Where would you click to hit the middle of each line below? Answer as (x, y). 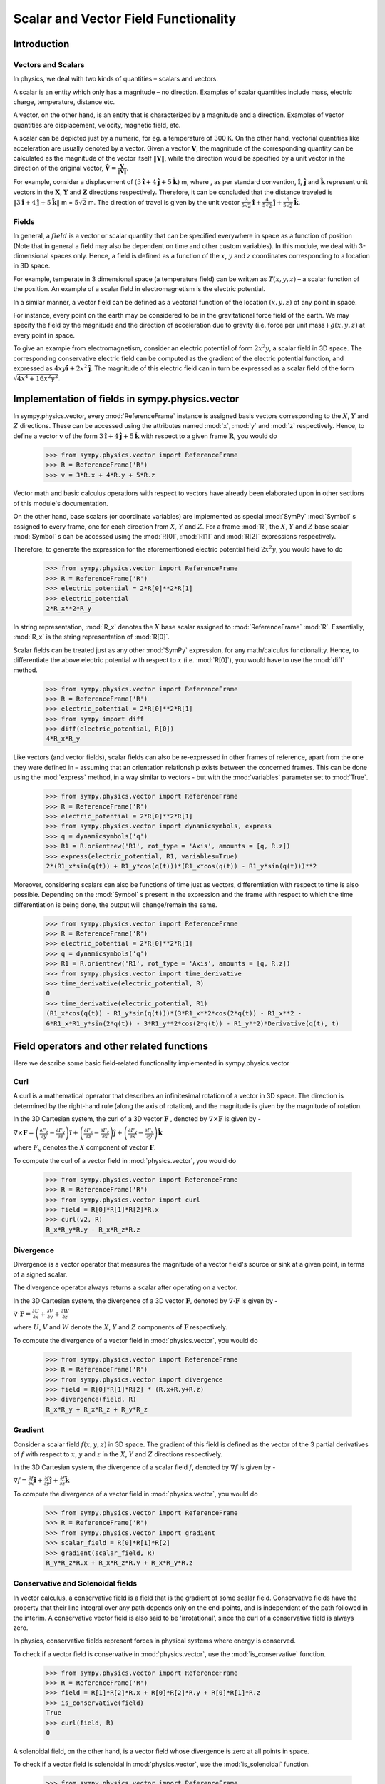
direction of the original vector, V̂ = (65, 168)
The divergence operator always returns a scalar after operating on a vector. (125, 1287)
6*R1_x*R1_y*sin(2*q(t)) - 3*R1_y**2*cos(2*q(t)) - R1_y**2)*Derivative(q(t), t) (193, 1023)
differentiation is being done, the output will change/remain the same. (115, 904)
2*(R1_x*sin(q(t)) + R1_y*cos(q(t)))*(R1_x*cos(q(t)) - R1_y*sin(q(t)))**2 (181, 866)
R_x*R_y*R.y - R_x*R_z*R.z (93, 1230)
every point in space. (44, 335)
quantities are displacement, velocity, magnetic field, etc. (97, 125)
